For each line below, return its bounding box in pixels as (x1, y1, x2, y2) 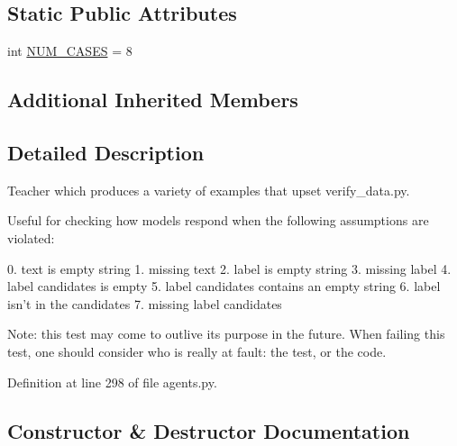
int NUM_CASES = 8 (7, 41, 133, 60)
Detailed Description (7, 138, 205, 166)
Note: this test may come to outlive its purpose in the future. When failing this (7, 324, 445, 343)
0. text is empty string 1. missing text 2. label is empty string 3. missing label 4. (7, 259, 452, 278)
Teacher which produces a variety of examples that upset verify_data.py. (7, 180, 410, 199)
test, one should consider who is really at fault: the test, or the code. (7, 341, 387, 360)
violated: (7, 228, 55, 247)
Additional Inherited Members (7, 86, 298, 114)
